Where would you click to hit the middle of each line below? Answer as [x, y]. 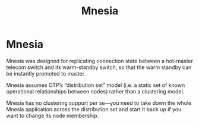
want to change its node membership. [53, 115]
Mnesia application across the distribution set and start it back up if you [94, 109]
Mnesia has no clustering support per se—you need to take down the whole [99, 103]
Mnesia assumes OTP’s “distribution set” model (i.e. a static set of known [96, 85]
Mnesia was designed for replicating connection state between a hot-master [100, 61]
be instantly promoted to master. [46, 73]
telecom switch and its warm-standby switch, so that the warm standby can [99, 67]
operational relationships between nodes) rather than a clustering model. [95, 91]
